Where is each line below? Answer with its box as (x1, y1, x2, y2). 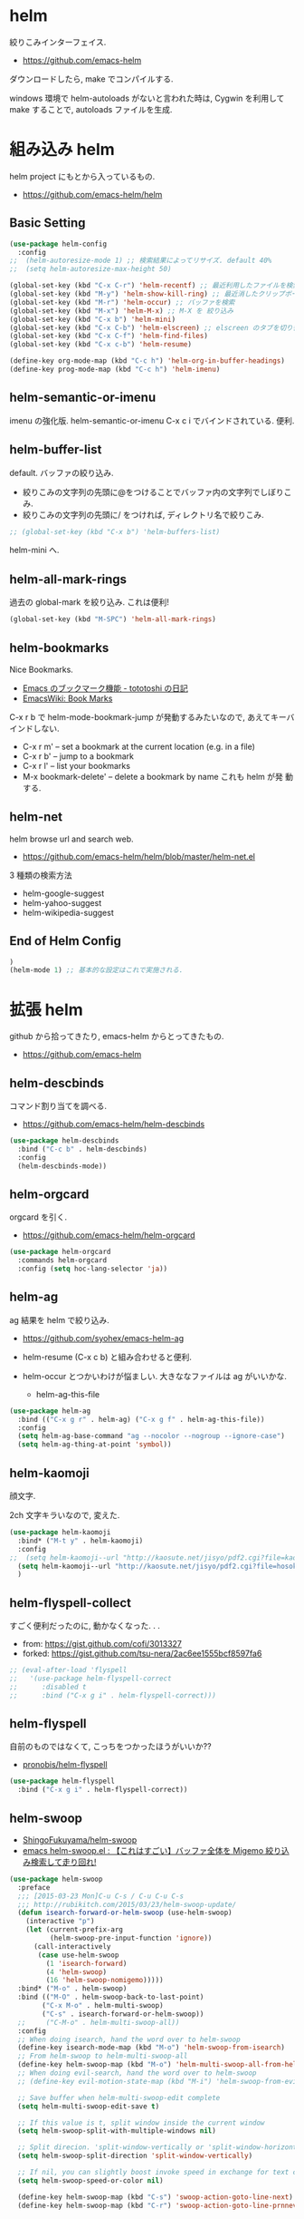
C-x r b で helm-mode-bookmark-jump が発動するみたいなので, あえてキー (9, 711, 287, 722)
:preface (17, 1883, 51, 1892)
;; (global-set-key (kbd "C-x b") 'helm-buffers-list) (9, 527, 221, 536)
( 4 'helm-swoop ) (45, 1967, 107, 1977)
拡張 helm (9, 999, 83, 1020)
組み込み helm (9, 140, 115, 160)
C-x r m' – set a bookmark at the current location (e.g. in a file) (22, 741, 256, 752)
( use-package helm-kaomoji (9, 1528, 111, 1537)
